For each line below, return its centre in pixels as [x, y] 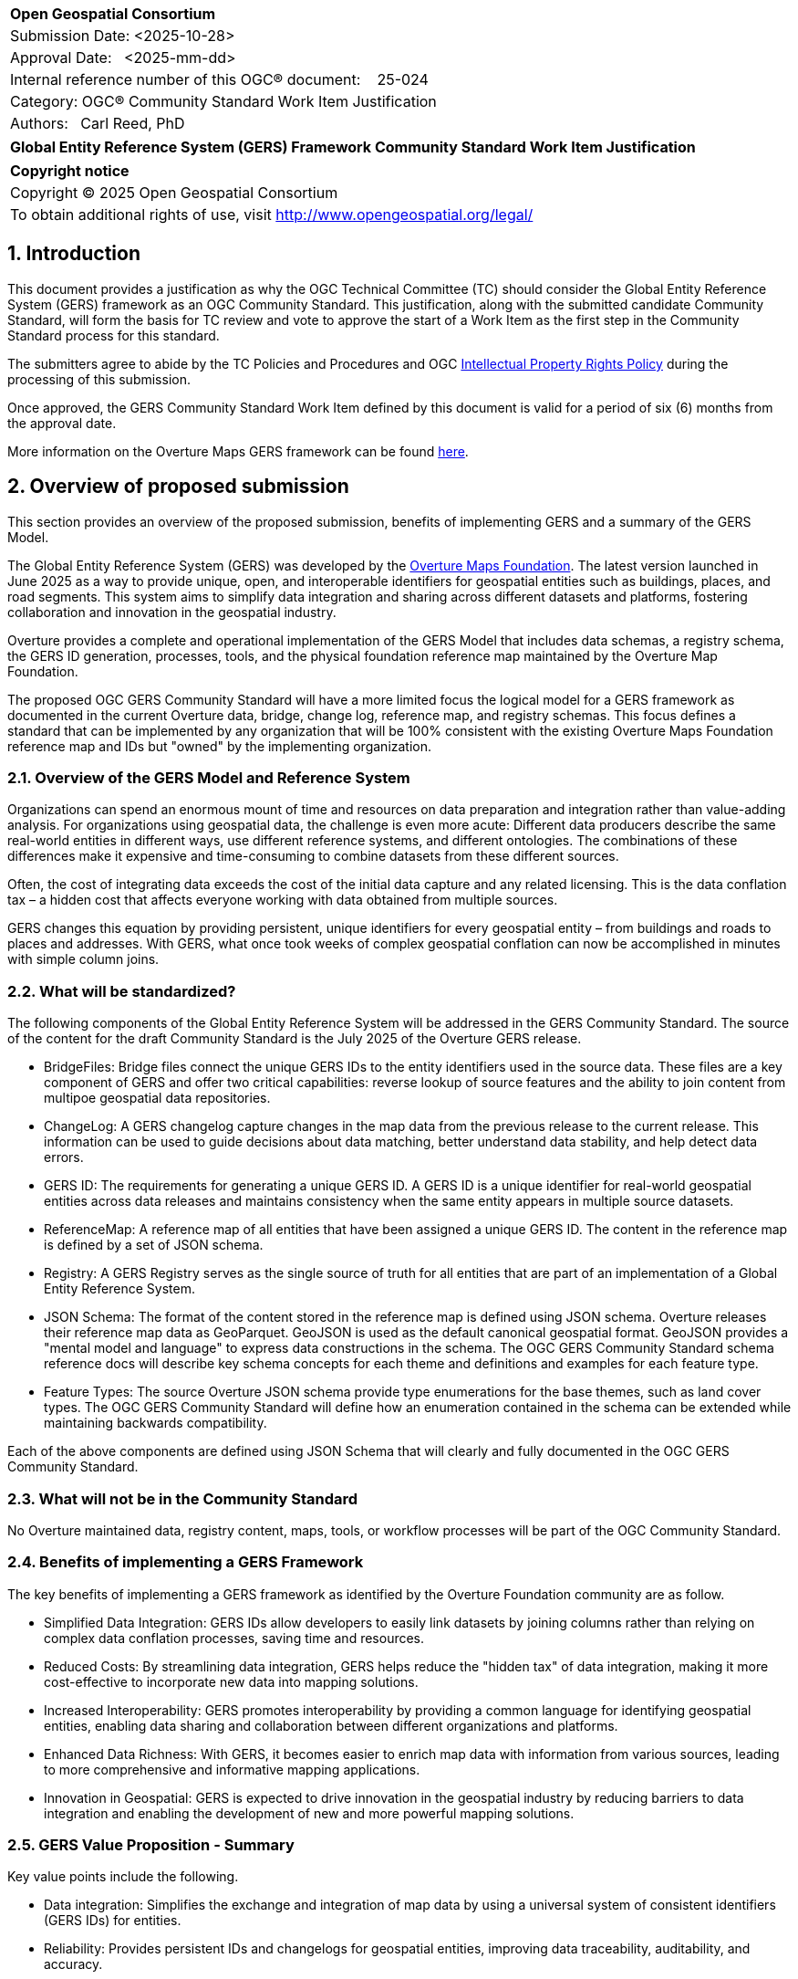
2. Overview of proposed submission [178, 487]
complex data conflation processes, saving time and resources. [234, 1638]
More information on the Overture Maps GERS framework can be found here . [238, 451]
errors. [64, 1157]
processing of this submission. [99, 379]
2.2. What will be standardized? [122, 991]
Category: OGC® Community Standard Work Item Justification [223, 101]
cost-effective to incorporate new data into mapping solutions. [231, 1681]
